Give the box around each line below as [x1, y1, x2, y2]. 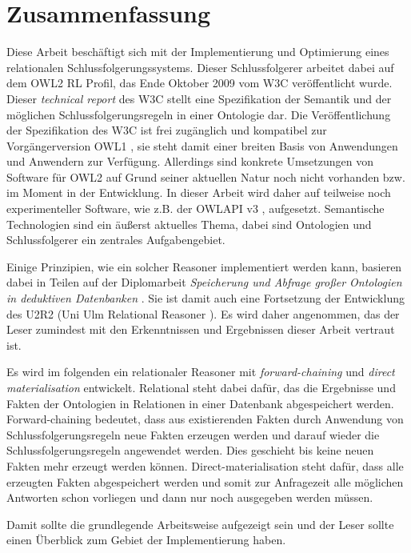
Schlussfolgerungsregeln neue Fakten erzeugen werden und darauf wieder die [6, 426, 380, 443]
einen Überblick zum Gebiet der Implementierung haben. [6, 531, 286, 548]
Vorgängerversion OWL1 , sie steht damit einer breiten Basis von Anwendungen [6, 137, 398, 154]
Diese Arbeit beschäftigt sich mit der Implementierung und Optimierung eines [6, 43, 389, 60]
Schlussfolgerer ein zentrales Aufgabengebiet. [6, 231, 225, 248]
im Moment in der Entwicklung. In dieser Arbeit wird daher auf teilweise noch [6, 184, 391, 201]
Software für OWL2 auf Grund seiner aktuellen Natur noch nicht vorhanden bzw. [6, 168, 405, 185]
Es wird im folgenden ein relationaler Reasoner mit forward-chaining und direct [6, 363, 395, 380]
